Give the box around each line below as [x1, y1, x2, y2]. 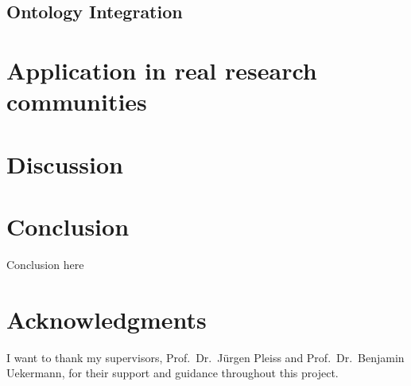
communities [6, 85, 147, 118]
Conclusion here [6, 255, 84, 272]
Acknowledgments [6, 302, 207, 335]
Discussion [6, 147, 123, 180]
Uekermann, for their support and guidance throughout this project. [6, 365, 339, 381]
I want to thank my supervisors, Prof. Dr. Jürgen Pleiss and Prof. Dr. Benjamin [6, 349, 405, 365]
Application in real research [6, 53, 317, 86]
